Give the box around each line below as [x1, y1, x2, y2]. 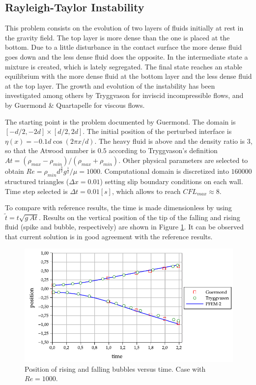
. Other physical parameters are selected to [118, 155, 248, 165]
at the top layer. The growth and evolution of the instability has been [5, 80, 215, 91]
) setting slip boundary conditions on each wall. [100, 176, 243, 187]
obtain [5, 166, 24, 176]
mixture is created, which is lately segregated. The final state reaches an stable [5, 61, 242, 71]
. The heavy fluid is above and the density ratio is [94, 135, 245, 146]
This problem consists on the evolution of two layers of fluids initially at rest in [5, 23, 244, 33]
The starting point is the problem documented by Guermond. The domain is [5, 116, 236, 127]
